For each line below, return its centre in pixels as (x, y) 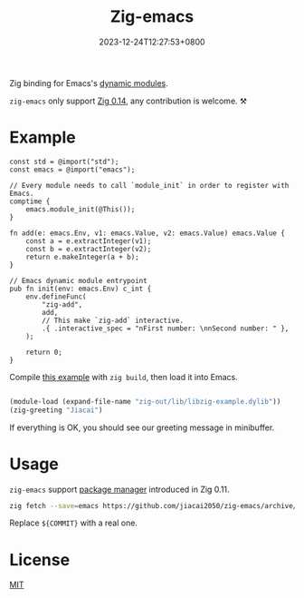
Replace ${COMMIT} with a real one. (74, 523)
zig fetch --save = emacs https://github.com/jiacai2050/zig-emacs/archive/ (153, 505)
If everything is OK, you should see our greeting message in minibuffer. (142, 427)
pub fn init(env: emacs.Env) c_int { (81, 289)
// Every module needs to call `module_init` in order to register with (149, 185)
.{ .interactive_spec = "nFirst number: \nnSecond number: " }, (166, 328)
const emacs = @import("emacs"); (72, 170)
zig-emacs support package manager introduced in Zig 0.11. (119, 489)
